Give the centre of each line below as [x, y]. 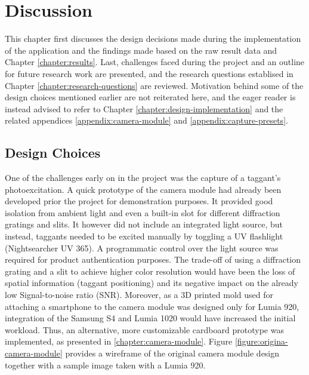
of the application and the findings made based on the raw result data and [141, 50]
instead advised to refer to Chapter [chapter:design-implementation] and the [144, 108]
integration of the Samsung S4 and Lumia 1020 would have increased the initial [150, 318]
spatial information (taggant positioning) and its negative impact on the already [152, 283]
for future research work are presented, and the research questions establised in [149, 73]
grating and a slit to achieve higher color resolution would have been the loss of [150, 271]
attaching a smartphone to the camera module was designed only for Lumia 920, [152, 306]
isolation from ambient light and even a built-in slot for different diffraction [143, 212]
